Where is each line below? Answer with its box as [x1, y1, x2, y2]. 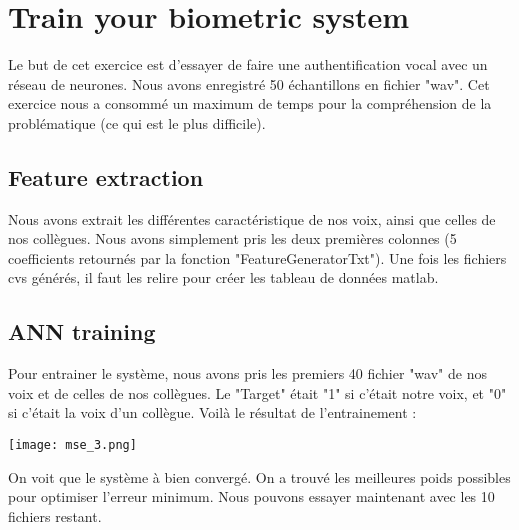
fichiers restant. [8, 505, 102, 526]
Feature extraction [8, 161, 204, 192]
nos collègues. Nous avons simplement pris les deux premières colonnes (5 [8, 228, 457, 249]
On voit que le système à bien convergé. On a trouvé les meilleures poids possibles [8, 466, 511, 487]
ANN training [8, 316, 156, 347]
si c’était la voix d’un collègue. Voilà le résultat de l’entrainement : [8, 402, 417, 423]
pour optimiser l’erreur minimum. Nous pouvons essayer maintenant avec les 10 [8, 486, 495, 507]
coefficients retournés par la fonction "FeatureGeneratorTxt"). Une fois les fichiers [8, 247, 507, 268]
